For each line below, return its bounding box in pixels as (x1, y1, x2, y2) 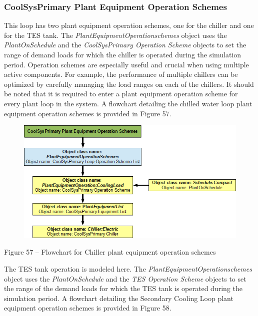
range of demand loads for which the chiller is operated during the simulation (4, 49, 241, 59)
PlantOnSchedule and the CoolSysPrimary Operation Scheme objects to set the (4, 39, 246, 50)
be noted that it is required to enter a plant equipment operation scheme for (4, 88, 238, 99)
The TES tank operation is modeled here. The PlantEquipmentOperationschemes (4, 263, 252, 274)
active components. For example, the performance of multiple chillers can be (4, 69, 238, 79)
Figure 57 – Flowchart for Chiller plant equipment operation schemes (4, 247, 216, 257)
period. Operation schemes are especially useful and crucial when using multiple (4, 59, 249, 69)
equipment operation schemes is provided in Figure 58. (4, 303, 171, 313)
